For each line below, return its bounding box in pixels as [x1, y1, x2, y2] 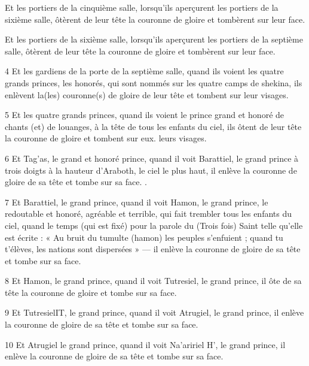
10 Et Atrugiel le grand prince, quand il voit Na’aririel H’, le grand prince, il [5, 338, 286, 350]
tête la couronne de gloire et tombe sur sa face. [5, 286, 177, 298]
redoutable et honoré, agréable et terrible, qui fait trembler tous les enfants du [5, 207, 292, 220]
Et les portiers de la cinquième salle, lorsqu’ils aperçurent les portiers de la [5, 1, 279, 13]
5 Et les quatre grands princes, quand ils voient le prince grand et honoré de [5, 108, 284, 121]
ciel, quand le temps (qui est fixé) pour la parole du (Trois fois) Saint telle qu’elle [5, 219, 303, 231]
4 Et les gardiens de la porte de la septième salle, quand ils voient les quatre [5, 65, 284, 77]
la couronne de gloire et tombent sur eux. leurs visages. [5, 132, 207, 144]
